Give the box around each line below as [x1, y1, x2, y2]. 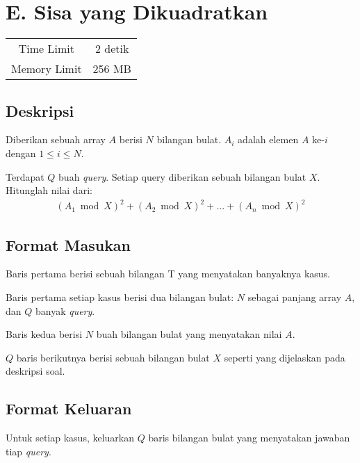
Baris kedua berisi [6, 327, 83, 341]
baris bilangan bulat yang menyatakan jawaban [148, 430, 350, 445]
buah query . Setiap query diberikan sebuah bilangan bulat [58, 169, 306, 184]
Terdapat [6, 169, 44, 184]
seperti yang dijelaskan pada [224, 350, 345, 364]
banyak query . [35, 303, 95, 318]
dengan [6, 145, 36, 160]
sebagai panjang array [247, 290, 342, 304]
